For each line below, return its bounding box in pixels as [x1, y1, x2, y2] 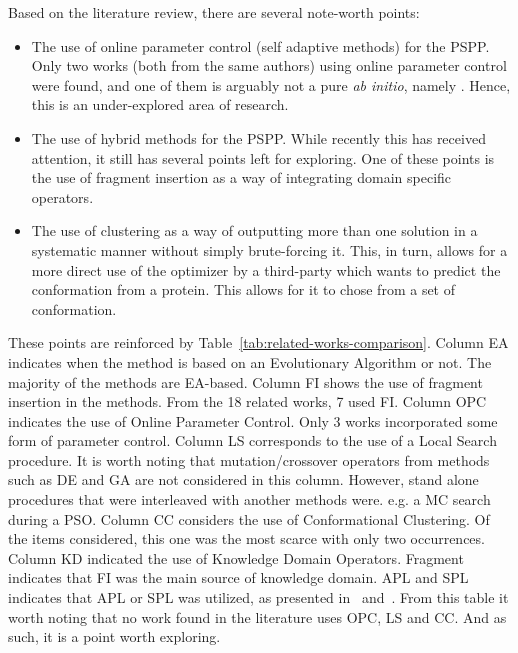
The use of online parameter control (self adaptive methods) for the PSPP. [31, 35, 490, 56]
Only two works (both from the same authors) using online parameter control [31, 55, 507, 76]
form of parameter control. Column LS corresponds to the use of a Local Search [8, 430, 497, 451]
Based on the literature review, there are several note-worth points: [8, 2, 420, 22]
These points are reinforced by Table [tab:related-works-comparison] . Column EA [8, 332, 509, 353]
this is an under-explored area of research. [31, 94, 289, 115]
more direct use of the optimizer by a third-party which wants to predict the [31, 259, 501, 280]
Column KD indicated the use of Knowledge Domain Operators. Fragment [8, 547, 464, 568]
